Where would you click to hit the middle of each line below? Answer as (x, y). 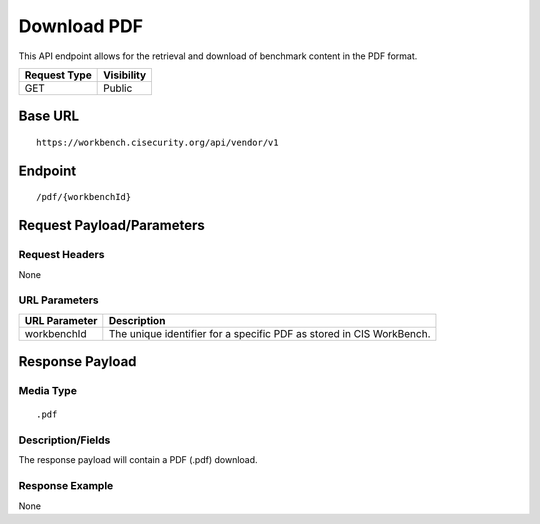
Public (118, 88)
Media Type (47, 391)
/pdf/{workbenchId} (84, 197)
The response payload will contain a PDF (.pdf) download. (138, 460)
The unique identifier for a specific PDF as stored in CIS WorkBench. (269, 333)
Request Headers (61, 255)
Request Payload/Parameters (111, 225)
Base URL (49, 116)
